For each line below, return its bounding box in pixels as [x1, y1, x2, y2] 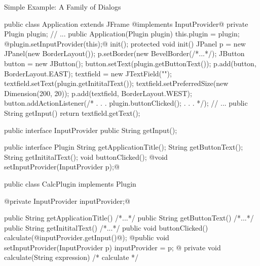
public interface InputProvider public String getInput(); [4, 124, 177, 135]
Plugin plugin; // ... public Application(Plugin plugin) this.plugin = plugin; [4, 28, 240, 39]
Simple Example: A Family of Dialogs [4, 2, 121, 12]
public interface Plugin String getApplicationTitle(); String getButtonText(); [4, 142, 243, 152]
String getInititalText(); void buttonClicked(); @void [4, 151, 168, 162]
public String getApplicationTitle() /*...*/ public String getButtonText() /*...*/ [4, 212, 254, 223]
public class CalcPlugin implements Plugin [4, 178, 136, 189]
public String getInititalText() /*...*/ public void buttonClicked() [4, 222, 208, 233]
